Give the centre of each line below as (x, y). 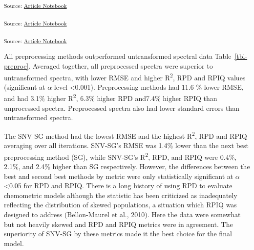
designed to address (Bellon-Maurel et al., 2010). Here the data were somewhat (122, 214)
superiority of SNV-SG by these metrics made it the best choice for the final (118, 234)
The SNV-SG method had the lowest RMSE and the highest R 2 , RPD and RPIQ (126, 135)
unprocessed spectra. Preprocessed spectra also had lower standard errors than (122, 108)
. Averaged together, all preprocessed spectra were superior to (121, 65)
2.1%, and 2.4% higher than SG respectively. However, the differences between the (127, 166)
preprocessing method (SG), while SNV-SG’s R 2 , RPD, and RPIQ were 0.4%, (120, 156)
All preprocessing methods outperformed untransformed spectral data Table (118, 56)
